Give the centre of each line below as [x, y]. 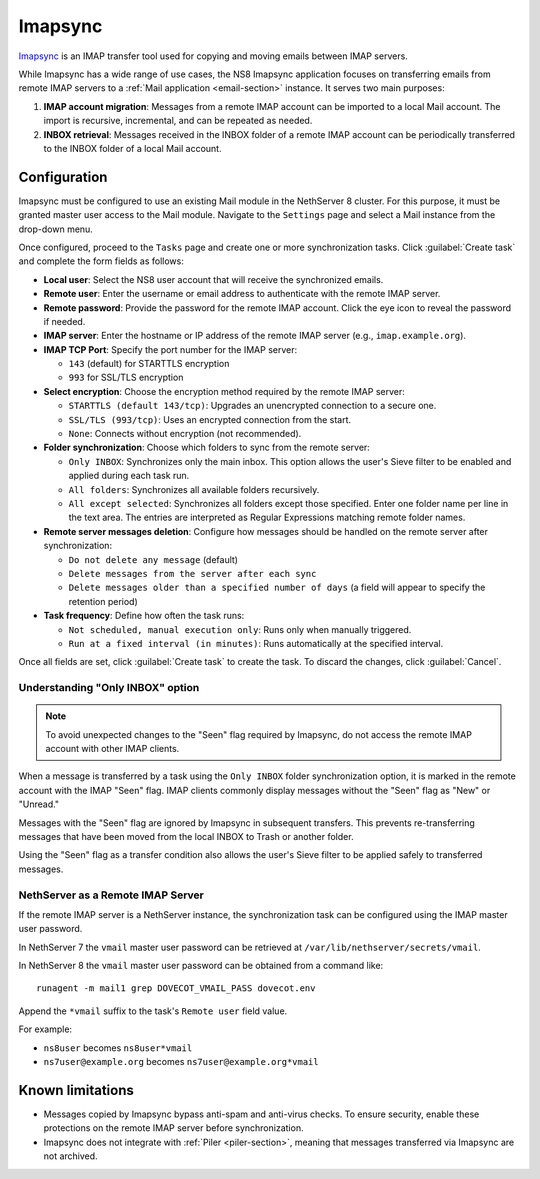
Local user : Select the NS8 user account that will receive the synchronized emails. [213, 279]
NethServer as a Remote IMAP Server [111, 895]
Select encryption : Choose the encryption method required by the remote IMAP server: [224, 391]
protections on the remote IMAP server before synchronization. [173, 1128]
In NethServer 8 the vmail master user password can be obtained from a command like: [201, 966]
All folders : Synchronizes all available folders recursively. [194, 489]
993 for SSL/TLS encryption [126, 377]
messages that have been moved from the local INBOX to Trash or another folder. [186, 836]
